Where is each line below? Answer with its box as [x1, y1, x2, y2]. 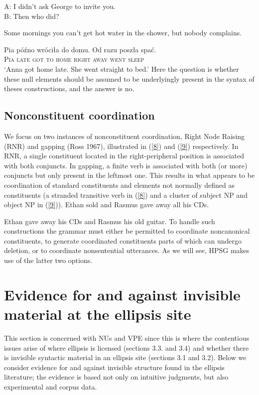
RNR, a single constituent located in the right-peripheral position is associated [4, 150, 245, 161]
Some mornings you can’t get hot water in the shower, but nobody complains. [4, 27, 242, 38]
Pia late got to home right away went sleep [4, 54, 144, 64]
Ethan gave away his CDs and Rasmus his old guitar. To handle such [4, 216, 215, 226]
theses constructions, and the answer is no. [4, 83, 134, 94]
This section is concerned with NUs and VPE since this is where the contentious [4, 332, 250, 343]
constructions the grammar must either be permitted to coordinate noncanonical [4, 226, 250, 236]
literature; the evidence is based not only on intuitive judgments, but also [4, 372, 229, 382]
